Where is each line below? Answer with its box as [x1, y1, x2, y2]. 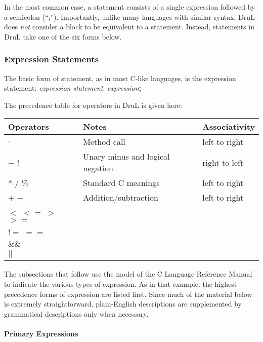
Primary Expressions [4, 328, 78, 338]
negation [83, 162, 113, 174]
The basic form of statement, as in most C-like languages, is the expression [4, 72, 236, 83]
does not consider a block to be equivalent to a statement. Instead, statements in [4, 21, 254, 32]
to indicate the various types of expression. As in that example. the [4, 278, 212, 289]
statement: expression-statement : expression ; [4, 83, 141, 93]
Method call [83, 136, 125, 148]
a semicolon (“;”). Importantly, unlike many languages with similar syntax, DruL [4, 11, 255, 22]
